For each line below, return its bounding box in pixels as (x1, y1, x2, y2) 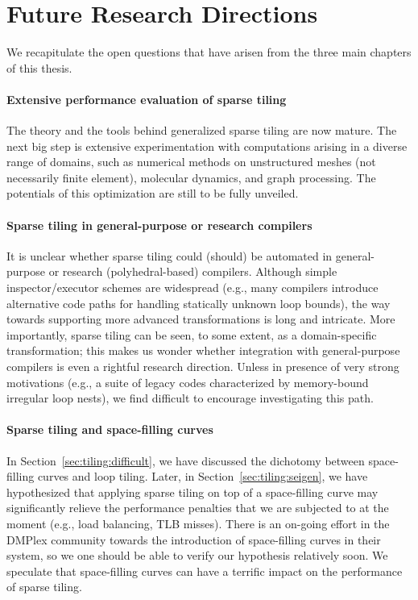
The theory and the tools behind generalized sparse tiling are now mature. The (6, 122, 397, 139)
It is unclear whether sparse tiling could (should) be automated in (6, 247, 333, 264)
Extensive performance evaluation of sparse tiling (6, 90, 287, 107)
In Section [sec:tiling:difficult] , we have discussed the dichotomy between (6, 452, 365, 469)
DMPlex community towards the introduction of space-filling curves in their (6, 531, 381, 548)
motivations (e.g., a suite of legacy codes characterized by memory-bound (6, 373, 369, 390)
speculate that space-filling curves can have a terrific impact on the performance (6, 562, 403, 579)
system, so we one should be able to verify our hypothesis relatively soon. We (6, 547, 388, 564)
